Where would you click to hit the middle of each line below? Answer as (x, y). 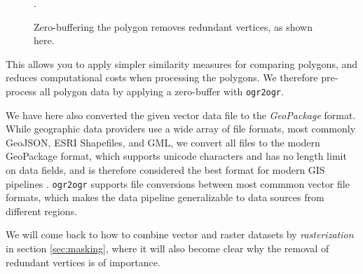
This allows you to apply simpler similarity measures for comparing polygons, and (182, 63)
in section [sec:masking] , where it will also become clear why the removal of (167, 248)
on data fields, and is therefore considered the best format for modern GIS (165, 170)
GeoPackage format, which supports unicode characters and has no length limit (176, 156)
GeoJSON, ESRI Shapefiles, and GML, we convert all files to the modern (163, 142)
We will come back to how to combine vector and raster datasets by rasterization (180, 234)
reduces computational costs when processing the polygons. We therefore (162, 77)
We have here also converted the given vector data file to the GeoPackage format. (181, 115)
